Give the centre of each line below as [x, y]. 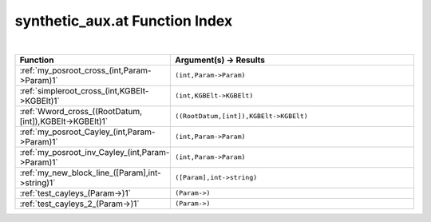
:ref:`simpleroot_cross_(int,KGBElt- [84, 90]
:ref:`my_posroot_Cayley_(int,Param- [87, 132]
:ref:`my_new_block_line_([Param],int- [90, 172]
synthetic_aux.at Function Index [124, 21]
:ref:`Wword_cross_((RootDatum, [81, 111]
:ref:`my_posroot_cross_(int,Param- [85, 70]
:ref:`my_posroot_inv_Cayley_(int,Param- [95, 152]
